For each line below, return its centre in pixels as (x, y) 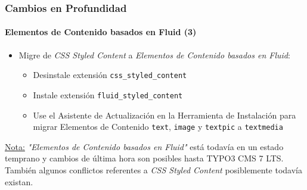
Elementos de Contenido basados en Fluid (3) (101, 32)
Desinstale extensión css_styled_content (110, 75)
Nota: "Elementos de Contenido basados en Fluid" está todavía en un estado (144, 146)
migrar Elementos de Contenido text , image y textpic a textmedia (158, 127)
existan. (19, 181)
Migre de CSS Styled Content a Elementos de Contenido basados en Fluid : (154, 54)
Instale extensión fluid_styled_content (108, 94)
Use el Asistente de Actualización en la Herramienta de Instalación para (165, 115)
